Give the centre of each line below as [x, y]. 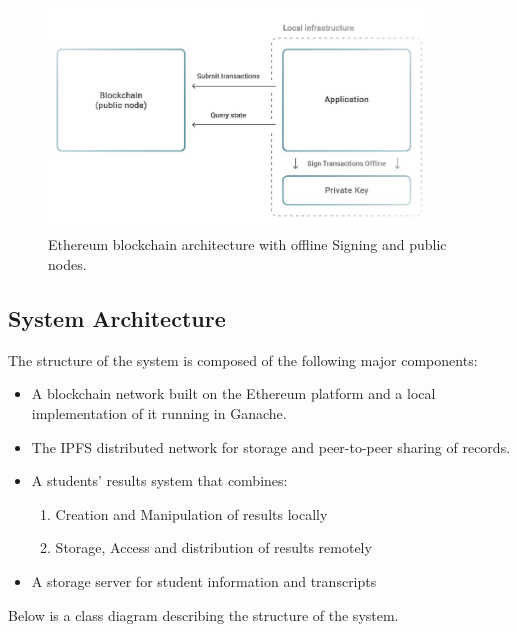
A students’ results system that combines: [159, 480]
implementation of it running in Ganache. [159, 413]
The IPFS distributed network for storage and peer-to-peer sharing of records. [271, 446]
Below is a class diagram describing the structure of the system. [203, 614]
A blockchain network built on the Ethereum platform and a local [233, 393]
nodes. [67, 264]
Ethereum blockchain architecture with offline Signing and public [247, 244]
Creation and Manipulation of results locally [191, 513]
